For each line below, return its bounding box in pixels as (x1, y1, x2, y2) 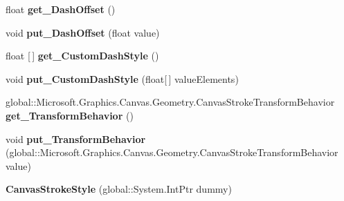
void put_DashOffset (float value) (6, 25, 160, 39)
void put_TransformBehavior (6, 131, 146, 146)
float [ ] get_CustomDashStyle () (6, 48, 159, 63)
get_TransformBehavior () (6, 108, 134, 122)
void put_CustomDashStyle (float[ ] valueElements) (6, 71, 239, 86)
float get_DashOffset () (6, 2, 116, 16)
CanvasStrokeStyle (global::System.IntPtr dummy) (6, 182, 232, 196)
